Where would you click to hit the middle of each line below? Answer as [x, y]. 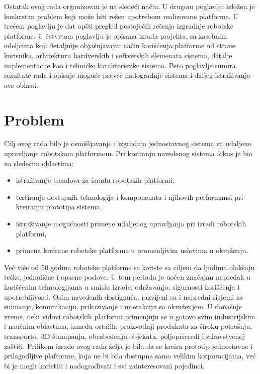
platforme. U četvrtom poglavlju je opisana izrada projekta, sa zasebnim [116, 35]
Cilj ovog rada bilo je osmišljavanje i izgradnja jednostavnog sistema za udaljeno [128, 143]
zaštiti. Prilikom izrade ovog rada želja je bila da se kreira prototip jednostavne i [128, 346]
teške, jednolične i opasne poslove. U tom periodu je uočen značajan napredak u [127, 277]
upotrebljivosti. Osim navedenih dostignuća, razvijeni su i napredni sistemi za [124, 296]
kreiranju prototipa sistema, [59, 207]
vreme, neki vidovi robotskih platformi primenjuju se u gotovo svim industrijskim [130, 316]
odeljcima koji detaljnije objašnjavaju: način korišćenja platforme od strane [120, 45]
